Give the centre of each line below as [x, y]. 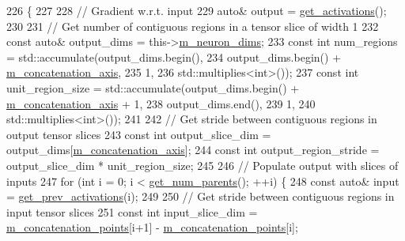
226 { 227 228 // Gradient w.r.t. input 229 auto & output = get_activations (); [197, 10]
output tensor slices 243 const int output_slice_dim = [139, 134]
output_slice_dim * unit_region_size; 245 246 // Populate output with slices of [202, 165]
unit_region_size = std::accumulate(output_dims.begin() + [153, 87]
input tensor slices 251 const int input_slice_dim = [132, 211]
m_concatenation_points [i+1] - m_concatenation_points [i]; [152, 227]
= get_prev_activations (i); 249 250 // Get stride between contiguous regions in [201, 196]
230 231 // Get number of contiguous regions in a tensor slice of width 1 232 [193, 26]
